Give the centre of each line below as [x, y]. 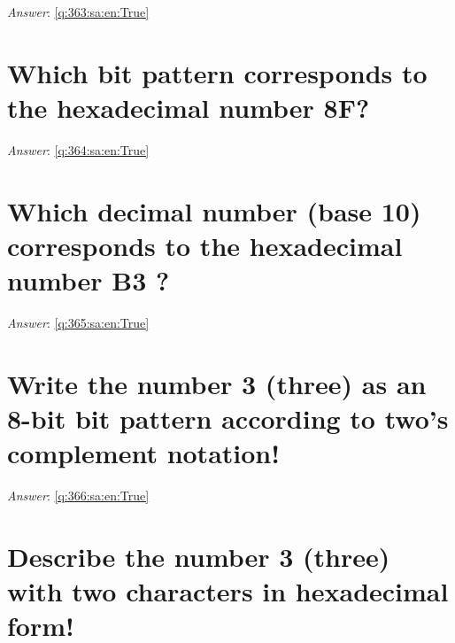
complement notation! [144, 453]
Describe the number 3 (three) [199, 556]
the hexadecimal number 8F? [189, 107]
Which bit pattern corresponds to [217, 72]
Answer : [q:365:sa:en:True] [78, 322]
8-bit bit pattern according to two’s [228, 418]
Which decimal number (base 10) [214, 210]
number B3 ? [89, 280]
